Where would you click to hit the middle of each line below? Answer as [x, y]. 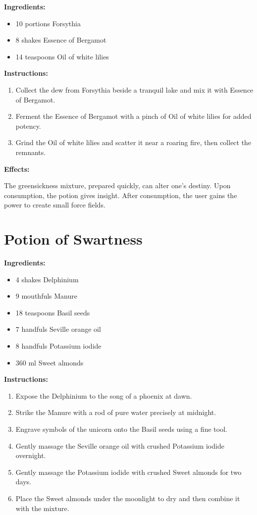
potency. [28, 126]
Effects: [17, 169]
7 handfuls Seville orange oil [58, 329]
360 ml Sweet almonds [50, 362]
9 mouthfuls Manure [46, 296]
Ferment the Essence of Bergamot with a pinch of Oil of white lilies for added [133, 116]
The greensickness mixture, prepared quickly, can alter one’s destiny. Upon [117, 185]
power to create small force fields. [55, 205]
